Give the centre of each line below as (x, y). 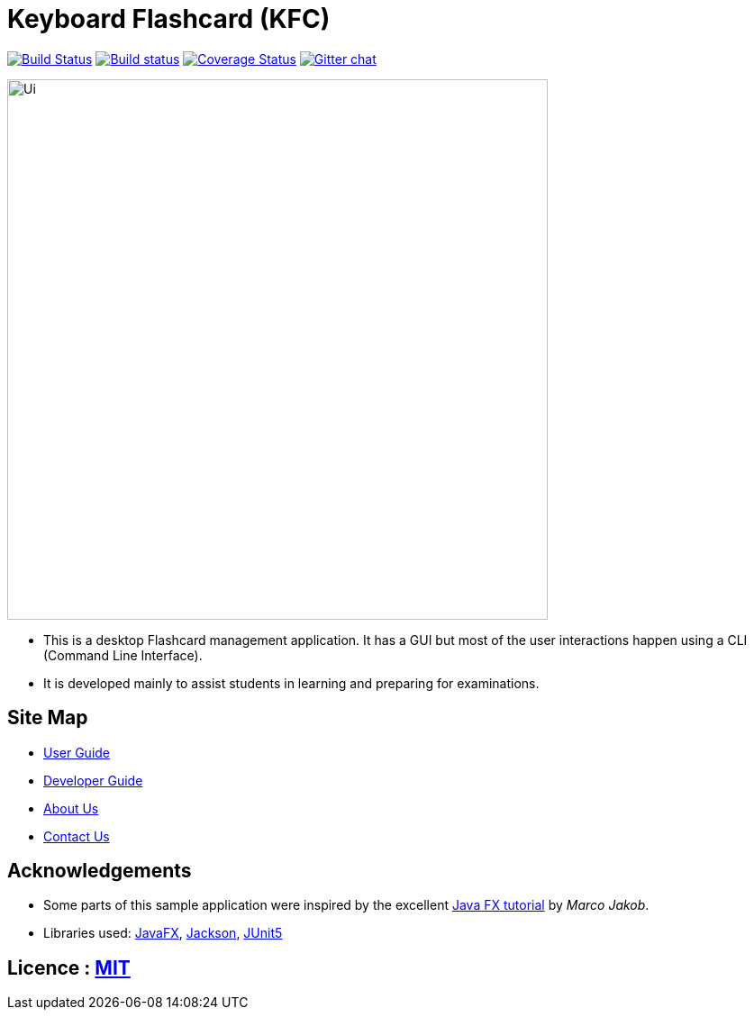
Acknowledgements (100, 871)
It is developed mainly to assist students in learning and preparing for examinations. (291, 683)
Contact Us (77, 836)
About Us (71, 808)
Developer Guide (93, 780)
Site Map (48, 718)
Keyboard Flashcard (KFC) (169, 19)
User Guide (77, 752)
